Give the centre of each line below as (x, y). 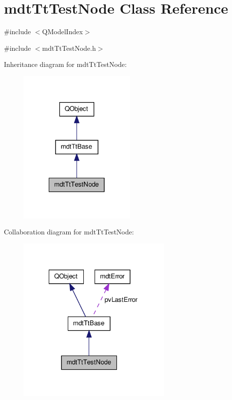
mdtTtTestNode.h (69, 48)
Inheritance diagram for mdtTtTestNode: (65, 64)
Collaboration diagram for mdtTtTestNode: (69, 232)
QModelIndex (62, 32)
